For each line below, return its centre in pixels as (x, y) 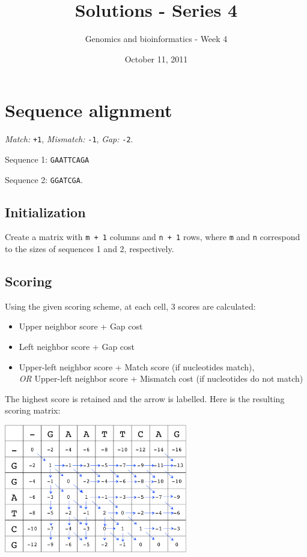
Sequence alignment (89, 110)
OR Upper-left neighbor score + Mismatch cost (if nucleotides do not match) (161, 378)
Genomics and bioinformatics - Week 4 (156, 39)
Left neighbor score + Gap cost (77, 347)
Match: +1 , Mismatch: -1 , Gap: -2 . (69, 139)
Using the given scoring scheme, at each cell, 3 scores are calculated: (130, 306)
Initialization (45, 212)
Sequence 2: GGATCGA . (44, 179)
